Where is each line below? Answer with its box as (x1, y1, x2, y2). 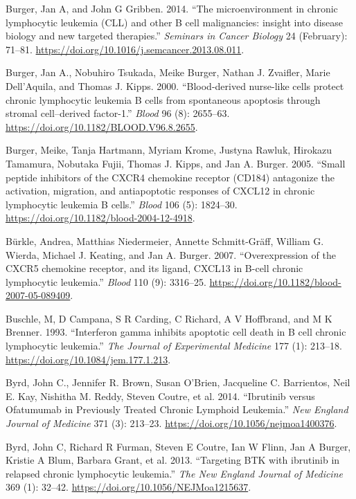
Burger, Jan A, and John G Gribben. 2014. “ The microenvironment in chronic (6, 1, 338, 15)
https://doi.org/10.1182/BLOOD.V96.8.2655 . (6, 119, 198, 134)
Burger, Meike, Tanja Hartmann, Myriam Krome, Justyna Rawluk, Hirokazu (6, 143, 332, 157)
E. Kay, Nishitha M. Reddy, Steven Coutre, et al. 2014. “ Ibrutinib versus (6, 388, 315, 403)
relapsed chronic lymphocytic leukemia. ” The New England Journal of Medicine (6, 466, 343, 480)
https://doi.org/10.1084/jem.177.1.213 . (6, 352, 171, 366)
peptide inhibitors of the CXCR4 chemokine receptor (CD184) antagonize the (6, 170, 335, 184)
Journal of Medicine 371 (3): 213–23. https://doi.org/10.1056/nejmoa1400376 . (6, 416, 337, 430)
